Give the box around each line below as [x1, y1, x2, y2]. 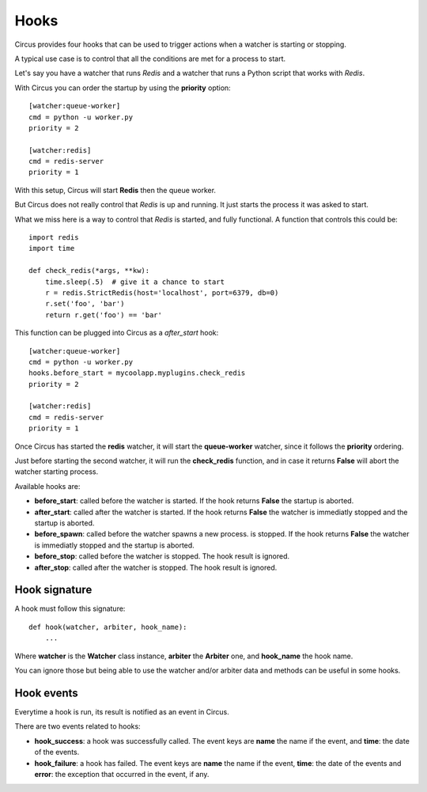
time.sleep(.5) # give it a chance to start [44, 277, 225, 286]
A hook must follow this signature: [14, 604, 126, 613]
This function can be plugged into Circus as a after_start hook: [14, 328, 219, 338]
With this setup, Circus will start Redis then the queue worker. [14, 185, 217, 195]
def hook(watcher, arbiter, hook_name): [28, 622, 187, 631]
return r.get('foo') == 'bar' [44, 310, 162, 320]
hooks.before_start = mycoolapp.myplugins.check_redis [28, 369, 246, 377]
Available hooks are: [14, 481, 81, 491]
